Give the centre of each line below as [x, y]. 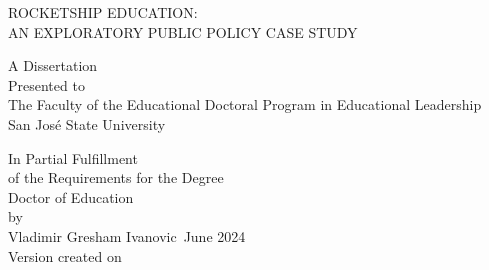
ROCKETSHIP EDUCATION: [103, 12]
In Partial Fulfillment [73, 157]
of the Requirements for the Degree [116, 177]
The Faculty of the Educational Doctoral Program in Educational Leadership [245, 104]
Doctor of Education [71, 196]
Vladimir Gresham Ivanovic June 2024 [127, 235]
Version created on [65, 255]
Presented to [46, 84]
